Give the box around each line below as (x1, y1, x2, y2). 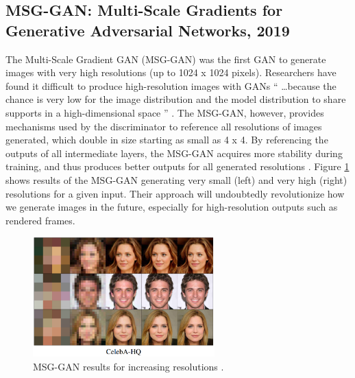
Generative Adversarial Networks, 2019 (5, 19, 290, 40)
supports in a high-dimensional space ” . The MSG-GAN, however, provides (5, 105, 324, 119)
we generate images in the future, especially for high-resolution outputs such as (5, 200, 338, 214)
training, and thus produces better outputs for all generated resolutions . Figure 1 (5, 159, 350, 174)
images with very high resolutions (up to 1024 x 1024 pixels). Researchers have (5, 65, 336, 80)
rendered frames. (5, 213, 75, 227)
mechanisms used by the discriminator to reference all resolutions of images (5, 119, 322, 133)
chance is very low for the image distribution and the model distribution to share (5, 92, 346, 106)
